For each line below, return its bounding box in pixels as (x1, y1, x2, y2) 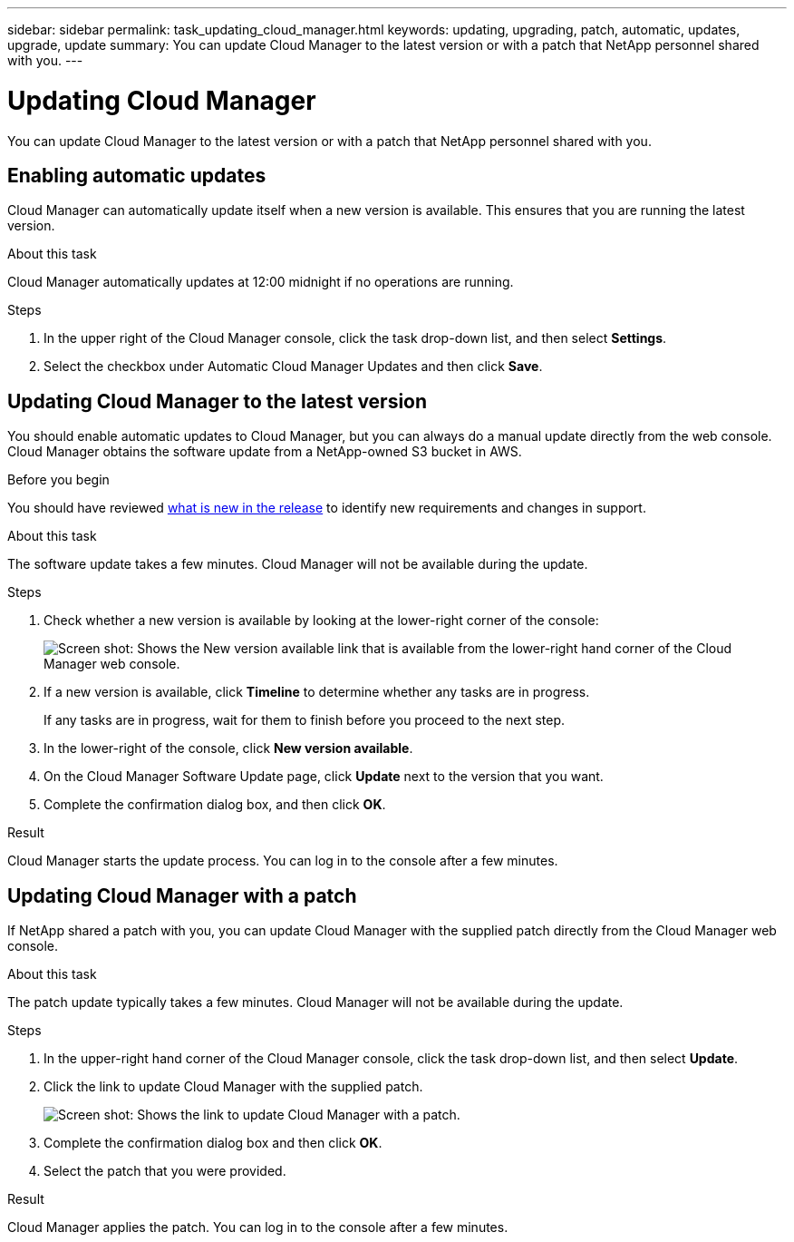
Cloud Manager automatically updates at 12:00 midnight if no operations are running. (7, 274, 514, 290)
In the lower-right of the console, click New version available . (44, 740, 413, 757)
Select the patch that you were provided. (44, 1163, 286, 1179)
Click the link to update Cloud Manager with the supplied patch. (44, 1079, 423, 1095)
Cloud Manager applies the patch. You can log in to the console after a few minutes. (7, 1219, 508, 1236)
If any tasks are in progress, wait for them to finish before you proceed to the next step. (44, 712, 566, 729)
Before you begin (7, 472, 110, 488)
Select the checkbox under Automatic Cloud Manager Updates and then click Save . (44, 358, 543, 375)
